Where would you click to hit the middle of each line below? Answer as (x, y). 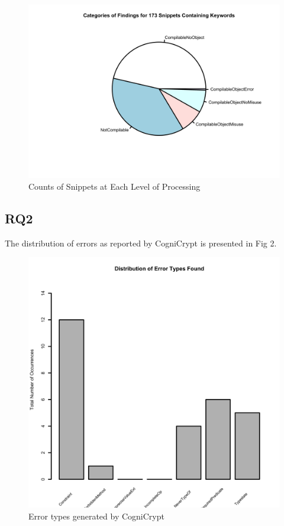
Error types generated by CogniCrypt (96, 516)
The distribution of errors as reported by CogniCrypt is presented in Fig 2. (141, 243)
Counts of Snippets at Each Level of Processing (114, 186)
